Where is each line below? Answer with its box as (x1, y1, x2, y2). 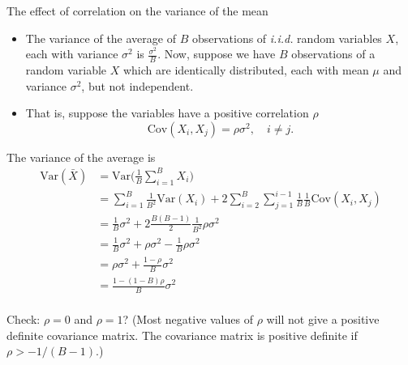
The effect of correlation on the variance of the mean (6, 2, 268, 19)
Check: (6, 311, 41, 328)
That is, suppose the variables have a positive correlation (25, 104, 309, 121)
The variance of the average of (25, 29, 176, 46)
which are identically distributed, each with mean (122, 62, 369, 79)
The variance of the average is (6, 148, 156, 165)
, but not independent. (81, 77, 194, 94)
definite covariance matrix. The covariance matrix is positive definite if (6, 326, 358, 343)
